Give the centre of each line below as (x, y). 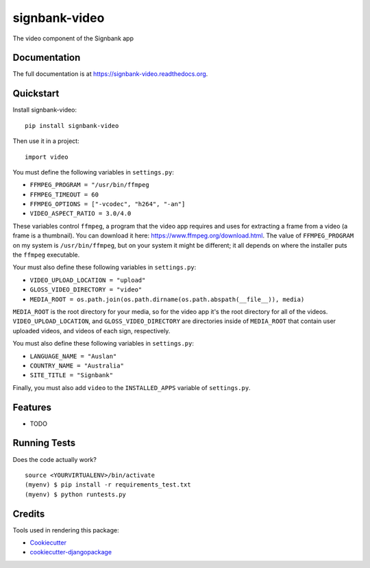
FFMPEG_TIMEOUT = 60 (64, 194)
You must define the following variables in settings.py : (93, 172)
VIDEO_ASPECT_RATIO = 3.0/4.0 (81, 214)
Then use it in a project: (46, 141)
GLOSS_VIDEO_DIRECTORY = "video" (86, 290)
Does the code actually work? (55, 459)
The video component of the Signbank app (73, 38)
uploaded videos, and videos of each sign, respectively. (91, 331)
